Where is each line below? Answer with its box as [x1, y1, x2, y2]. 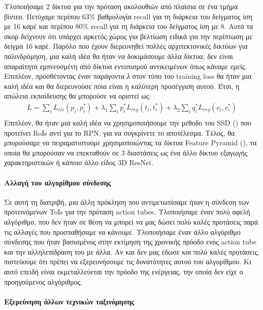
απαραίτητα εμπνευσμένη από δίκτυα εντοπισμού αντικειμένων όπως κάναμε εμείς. [4, 60, 247, 71]
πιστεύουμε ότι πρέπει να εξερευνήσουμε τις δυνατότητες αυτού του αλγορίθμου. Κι [4, 256, 251, 267]
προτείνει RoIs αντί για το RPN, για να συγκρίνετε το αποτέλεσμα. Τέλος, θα [4, 127, 235, 138]
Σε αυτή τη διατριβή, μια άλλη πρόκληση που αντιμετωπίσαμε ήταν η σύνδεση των [4, 196, 249, 207]
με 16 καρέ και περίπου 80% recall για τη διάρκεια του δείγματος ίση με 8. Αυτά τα [4, 21, 253, 32]
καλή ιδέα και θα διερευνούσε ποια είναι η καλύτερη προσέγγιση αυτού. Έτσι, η [4, 80, 240, 91]
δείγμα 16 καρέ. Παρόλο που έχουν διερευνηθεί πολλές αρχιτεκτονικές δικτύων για [4, 41, 248, 51]
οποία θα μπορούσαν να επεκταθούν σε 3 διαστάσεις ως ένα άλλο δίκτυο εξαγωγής [4, 147, 248, 158]
